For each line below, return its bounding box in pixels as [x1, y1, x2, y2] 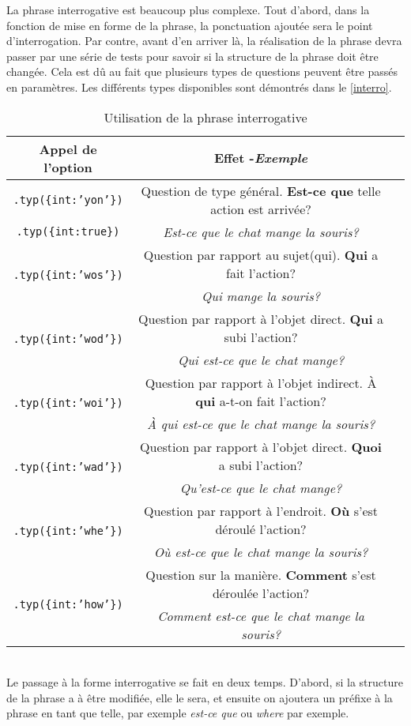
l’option [43, 157, 92, 176]
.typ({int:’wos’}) [13, 269, 123, 282]
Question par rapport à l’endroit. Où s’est [143, 501, 379, 520]
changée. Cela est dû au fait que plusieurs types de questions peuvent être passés [6, 63, 398, 80]
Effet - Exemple [213, 149, 308, 167]
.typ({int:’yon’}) [13, 193, 123, 206]
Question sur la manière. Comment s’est [145, 565, 376, 584]
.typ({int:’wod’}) [13, 333, 123, 346]
